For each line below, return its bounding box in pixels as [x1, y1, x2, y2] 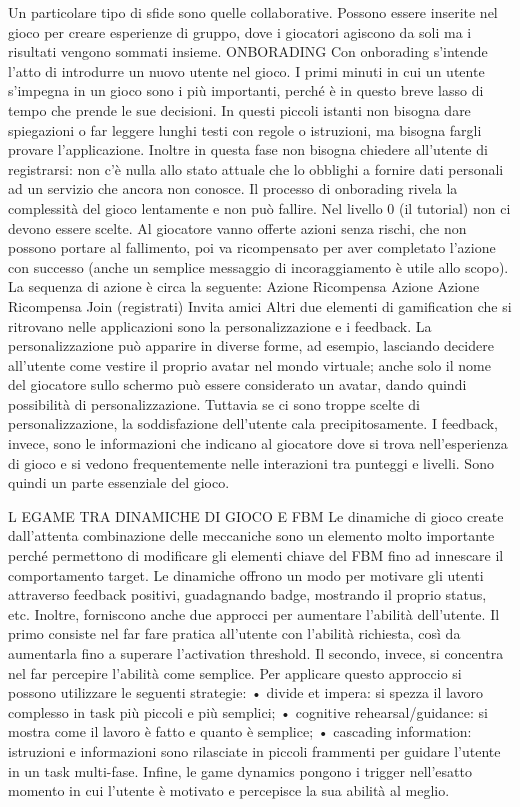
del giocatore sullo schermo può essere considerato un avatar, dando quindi [8, 374, 467, 395]
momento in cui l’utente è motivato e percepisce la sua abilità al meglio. [8, 780, 450, 801]
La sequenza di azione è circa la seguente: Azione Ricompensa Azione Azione [8, 276, 480, 297]
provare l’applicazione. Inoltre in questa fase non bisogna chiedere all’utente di [8, 139, 488, 160]
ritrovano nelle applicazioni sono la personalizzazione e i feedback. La [8, 315, 432, 336]
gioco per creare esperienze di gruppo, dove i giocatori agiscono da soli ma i [8, 21, 472, 42]
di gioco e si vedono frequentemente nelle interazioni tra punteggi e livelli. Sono [8, 452, 494, 473]
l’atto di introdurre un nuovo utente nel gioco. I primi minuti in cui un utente [8, 60, 485, 81]
